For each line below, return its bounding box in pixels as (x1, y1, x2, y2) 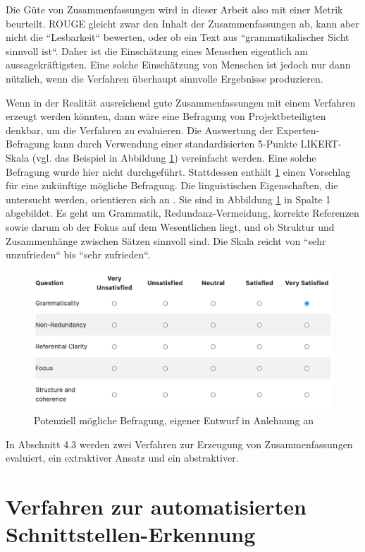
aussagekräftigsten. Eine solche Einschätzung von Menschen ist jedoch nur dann (6, 57, 351, 72)
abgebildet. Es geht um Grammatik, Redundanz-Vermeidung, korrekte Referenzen (6, 205, 359, 220)
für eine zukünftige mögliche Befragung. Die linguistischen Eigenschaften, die (6, 178, 338, 193)
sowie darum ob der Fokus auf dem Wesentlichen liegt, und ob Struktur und (6, 219, 335, 234)
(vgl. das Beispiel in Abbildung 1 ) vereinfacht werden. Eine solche (32, 150, 316, 164)
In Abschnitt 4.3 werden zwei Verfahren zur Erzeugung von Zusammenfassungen (6, 436, 353, 451)
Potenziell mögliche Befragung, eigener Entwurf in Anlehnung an (34, 413, 314, 428)
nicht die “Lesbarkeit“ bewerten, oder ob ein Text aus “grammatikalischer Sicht (6, 30, 349, 44)
